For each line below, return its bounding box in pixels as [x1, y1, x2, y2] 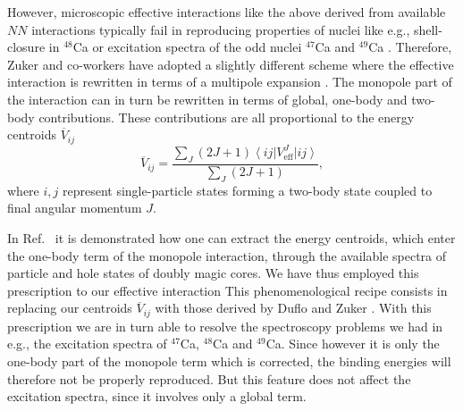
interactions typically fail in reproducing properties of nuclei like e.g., [31, 20, 410, 38]
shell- [413, 20, 442, 38]
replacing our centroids [7, 298, 132, 317]
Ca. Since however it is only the [265, 334, 440, 353]
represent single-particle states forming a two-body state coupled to [63, 180, 433, 199]
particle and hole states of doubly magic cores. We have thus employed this [7, 264, 419, 282]
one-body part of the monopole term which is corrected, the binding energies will [7, 351, 451, 370]
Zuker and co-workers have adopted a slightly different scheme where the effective [7, 55, 454, 73]
